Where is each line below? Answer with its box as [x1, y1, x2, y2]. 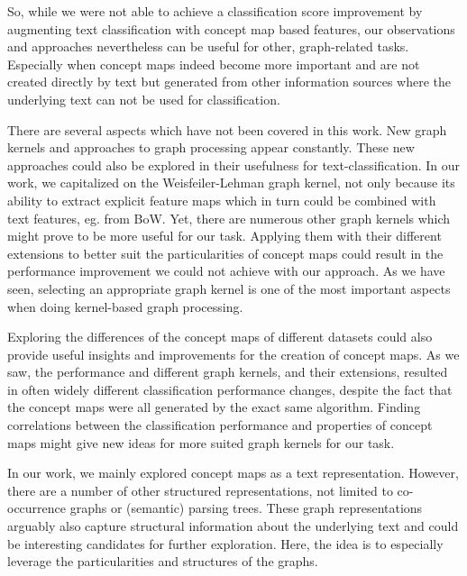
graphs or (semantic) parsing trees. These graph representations [69, 498, 423, 517]
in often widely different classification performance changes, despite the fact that [7, 379, 453, 398]
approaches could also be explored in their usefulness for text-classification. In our [7, 155, 461, 174]
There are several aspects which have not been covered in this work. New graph [7, 120, 447, 139]
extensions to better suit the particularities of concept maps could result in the [7, 243, 444, 262]
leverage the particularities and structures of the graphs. [7, 552, 318, 571]
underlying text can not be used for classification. [7, 89, 280, 108]
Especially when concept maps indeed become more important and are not [7, 54, 420, 73]
